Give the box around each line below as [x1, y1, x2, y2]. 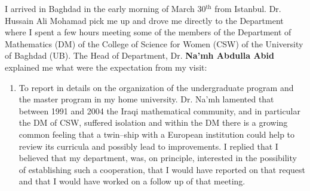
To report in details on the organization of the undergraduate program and [19, 81, 294, 93]
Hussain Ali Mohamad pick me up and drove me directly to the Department [5, 14, 284, 26]
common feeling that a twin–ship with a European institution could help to [19, 128, 295, 140]
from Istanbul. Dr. [214, 2, 281, 14]
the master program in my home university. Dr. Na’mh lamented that [19, 93, 274, 105]
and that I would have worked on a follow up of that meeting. [19, 175, 245, 187]
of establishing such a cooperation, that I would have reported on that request [19, 163, 306, 175]
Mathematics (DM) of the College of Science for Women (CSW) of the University [5, 37, 303, 50]
